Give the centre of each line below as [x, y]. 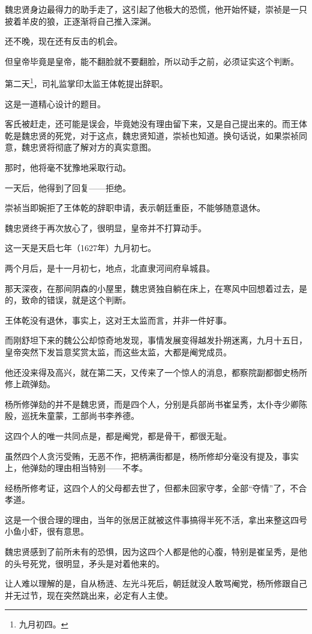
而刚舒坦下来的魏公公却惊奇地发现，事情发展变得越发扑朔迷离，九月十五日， [156, 340]
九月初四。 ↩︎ [43, 624]
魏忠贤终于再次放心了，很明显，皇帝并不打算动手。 [106, 227]
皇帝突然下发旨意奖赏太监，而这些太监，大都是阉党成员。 [118, 351]
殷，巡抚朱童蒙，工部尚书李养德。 [72, 416]
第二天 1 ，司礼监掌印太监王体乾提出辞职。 [86, 83]
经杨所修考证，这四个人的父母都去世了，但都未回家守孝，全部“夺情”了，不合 [156, 487]
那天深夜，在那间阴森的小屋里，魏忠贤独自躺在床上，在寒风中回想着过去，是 [156, 288]
